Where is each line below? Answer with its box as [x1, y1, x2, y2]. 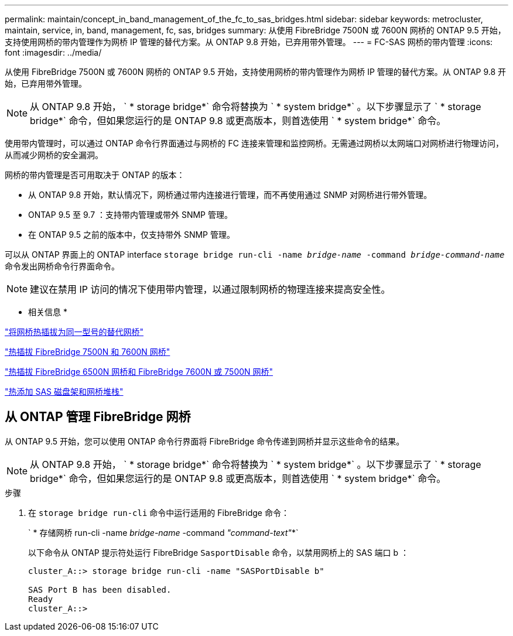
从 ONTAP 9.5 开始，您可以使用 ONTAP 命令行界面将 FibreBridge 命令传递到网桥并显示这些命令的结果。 [5, 436, 405, 446]
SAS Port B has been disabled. [28, 584, 172, 594]
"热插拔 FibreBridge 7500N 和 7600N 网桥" [5, 347, 170, 357]
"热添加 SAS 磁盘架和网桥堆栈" [5, 387, 124, 396]
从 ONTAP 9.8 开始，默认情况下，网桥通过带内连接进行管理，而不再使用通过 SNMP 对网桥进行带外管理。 [28, 190, 432, 200]
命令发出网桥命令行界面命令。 [5, 261, 119, 271]
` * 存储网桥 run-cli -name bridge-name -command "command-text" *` [28, 527, 299, 538]
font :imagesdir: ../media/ [5, 47, 102, 57]
